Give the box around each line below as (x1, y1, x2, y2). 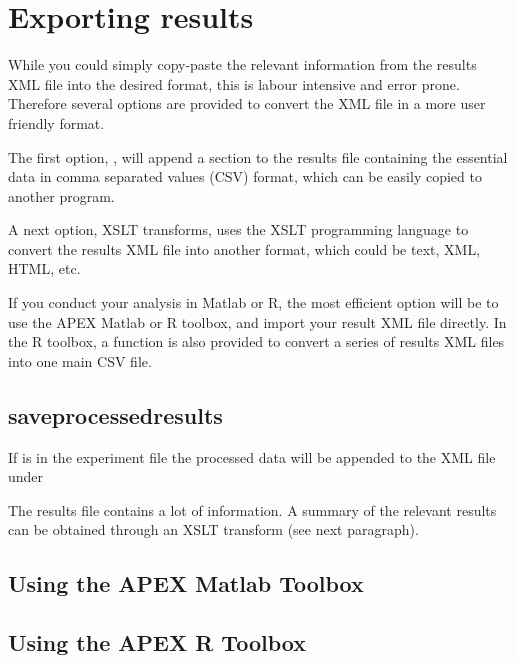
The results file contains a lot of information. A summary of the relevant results (8, 499, 497, 520)
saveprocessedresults (8, 399, 223, 430)
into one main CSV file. (8, 350, 152, 371)
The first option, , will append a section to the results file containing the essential (8, 146, 508, 167)
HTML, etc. (8, 258, 81, 279)
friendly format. (8, 112, 105, 133)
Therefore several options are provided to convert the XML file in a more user (8, 93, 486, 114)
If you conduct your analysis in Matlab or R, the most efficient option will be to (8, 292, 499, 313)
